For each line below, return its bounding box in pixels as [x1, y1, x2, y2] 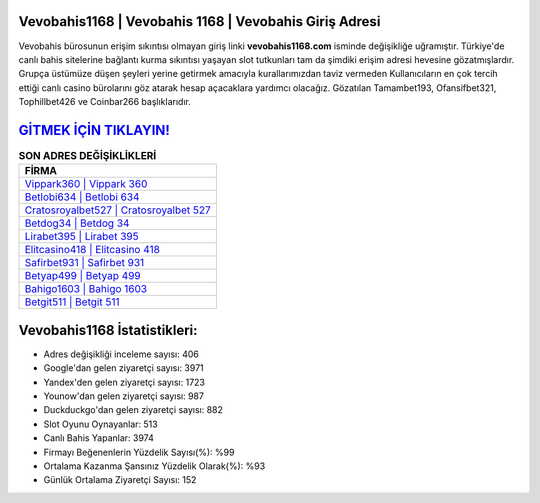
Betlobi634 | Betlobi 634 [24, 190, 140, 204]
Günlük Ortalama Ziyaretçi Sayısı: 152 [43, 474, 197, 486]
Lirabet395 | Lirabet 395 [24, 230, 139, 244]
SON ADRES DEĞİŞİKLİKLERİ [18, 149, 157, 163]
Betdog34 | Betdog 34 [24, 216, 130, 230]
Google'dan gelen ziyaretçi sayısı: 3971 [43, 362, 204, 374]
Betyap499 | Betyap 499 [24, 269, 141, 283]
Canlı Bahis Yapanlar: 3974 [43, 432, 155, 444]
